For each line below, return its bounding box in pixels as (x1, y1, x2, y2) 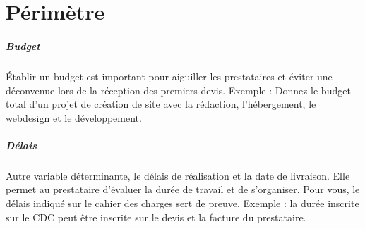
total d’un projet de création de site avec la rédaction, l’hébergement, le (6, 97, 316, 111)
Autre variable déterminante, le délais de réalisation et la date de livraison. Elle (6, 168, 350, 182)
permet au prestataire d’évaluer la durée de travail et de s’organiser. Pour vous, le (6, 182, 360, 197)
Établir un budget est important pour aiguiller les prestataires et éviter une (6, 68, 333, 83)
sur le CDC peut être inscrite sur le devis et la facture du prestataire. (6, 209, 306, 224)
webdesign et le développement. (6, 110, 142, 125)
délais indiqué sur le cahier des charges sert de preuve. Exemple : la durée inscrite (6, 196, 359, 211)
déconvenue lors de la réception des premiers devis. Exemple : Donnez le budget (6, 82, 351, 97)
